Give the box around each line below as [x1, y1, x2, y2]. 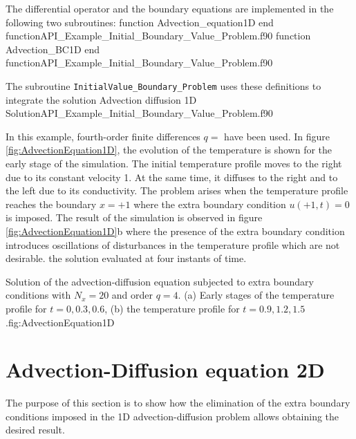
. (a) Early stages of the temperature [178, 288, 335, 302]
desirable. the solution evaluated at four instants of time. [6, 251, 247, 265]
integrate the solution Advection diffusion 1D [6, 92, 197, 106]
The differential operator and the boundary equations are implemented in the [6, 1, 334, 15]
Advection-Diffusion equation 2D [6, 355, 325, 384]
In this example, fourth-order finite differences [6, 129, 200, 143]
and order [111, 288, 153, 302]
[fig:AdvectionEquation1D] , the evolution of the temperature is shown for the [6, 142, 332, 157]
